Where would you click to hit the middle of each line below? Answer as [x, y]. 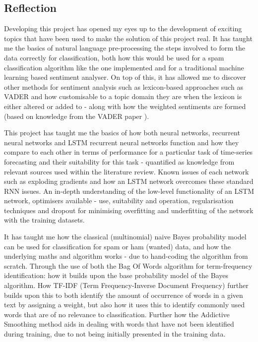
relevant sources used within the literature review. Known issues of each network [127, 171]
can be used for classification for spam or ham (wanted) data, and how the [117, 246]
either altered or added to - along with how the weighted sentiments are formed [125, 106]
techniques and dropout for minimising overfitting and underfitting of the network [129, 210]
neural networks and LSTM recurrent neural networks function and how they [122, 142]
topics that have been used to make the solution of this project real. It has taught [128, 38]
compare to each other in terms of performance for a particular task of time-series [129, 152]
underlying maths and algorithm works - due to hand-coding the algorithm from [126, 256]
